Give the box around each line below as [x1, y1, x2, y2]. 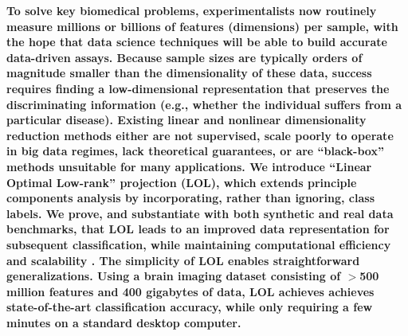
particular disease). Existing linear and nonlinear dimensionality [6, 111, 367, 128]
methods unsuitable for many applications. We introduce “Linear [6, 158, 372, 174]
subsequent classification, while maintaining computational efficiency [6, 236, 391, 252]
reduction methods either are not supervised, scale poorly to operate [6, 127, 394, 143]
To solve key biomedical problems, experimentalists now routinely [6, 2, 377, 18]
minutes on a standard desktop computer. [6, 314, 241, 330]
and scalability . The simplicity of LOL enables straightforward [6, 252, 360, 268]
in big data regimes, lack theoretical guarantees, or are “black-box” [6, 143, 384, 159]
